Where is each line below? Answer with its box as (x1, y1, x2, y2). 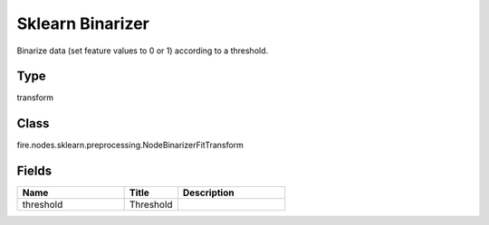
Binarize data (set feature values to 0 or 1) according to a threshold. (16, 45, 269, 56)
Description (182, 186, 235, 199)
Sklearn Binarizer (16, 14, 149, 33)
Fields (16, 164, 53, 179)
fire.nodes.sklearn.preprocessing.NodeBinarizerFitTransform (16, 140, 244, 151)
